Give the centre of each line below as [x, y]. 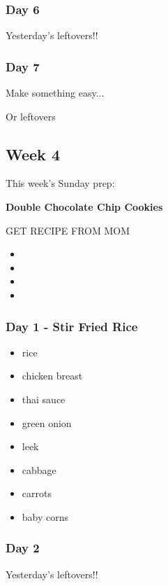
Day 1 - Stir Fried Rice [72, 326]
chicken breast [52, 376]
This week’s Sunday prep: [60, 183]
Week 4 [33, 154]
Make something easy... [55, 93]
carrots [37, 493]
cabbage [39, 469]
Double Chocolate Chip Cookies [84, 207]
